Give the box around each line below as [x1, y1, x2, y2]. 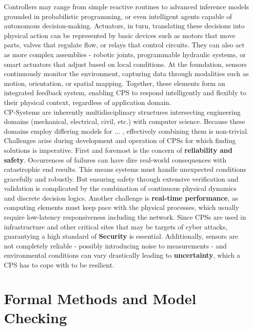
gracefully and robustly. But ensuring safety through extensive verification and [4, 173, 239, 184]
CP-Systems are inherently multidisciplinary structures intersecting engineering [4, 106, 241, 117]
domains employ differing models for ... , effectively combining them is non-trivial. [4, 125, 249, 136]
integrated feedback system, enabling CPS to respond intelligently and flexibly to [4, 87, 247, 98]
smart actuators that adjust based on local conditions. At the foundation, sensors [4, 59, 247, 69]
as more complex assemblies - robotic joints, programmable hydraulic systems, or [4, 49, 246, 59]
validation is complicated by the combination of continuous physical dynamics [4, 183, 237, 193]
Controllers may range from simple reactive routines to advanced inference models [4, 1, 249, 11]
